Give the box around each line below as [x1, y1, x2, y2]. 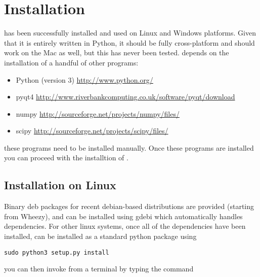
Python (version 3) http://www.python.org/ [16, 74, 153, 85]
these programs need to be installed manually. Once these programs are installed [4, 142, 254, 153]
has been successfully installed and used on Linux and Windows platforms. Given [4, 27, 256, 38]
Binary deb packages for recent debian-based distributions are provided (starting [4, 201, 254, 212]
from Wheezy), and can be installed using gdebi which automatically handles [4, 211, 243, 221]
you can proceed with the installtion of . [4, 152, 128, 163]
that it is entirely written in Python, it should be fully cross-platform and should [4, 37, 255, 48]
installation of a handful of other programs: [4, 57, 139, 67]
